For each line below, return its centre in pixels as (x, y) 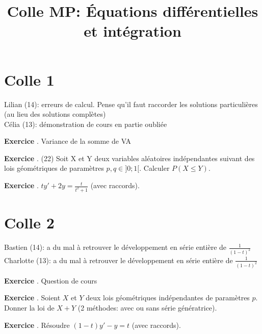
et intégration (133, 31)
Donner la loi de (29, 307)
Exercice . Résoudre (37, 325)
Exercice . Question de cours (51, 280)
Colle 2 (29, 223)
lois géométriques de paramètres (54, 168)
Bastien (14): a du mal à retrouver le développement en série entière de (115, 247)
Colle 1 (29, 79)
